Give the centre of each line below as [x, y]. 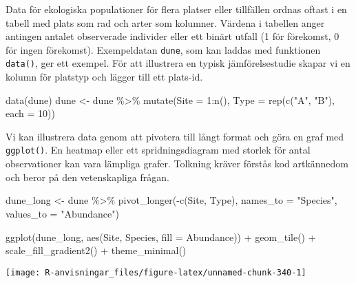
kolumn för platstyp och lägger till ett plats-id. [104, 77]
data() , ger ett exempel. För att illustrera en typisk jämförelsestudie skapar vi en [178, 63]
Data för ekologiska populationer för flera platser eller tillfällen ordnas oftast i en [176, 9]
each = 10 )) [30, 113]
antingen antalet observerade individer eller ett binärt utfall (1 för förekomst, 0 [172, 36]
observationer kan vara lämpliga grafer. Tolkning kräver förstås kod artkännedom [177, 164]
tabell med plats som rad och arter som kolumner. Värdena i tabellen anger [165, 22]
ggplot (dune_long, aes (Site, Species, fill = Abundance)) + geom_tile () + [161, 237]
